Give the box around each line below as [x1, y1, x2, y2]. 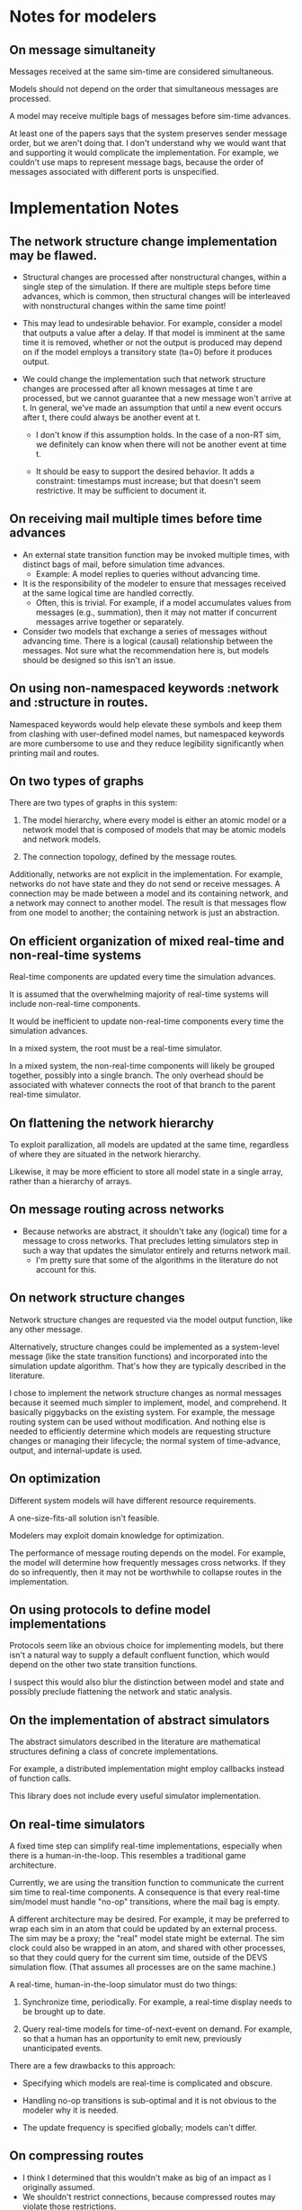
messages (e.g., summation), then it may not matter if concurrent [35, 607, 277, 617]
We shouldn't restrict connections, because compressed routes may [22, 2191, 276, 2202]
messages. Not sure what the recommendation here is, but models [22, 644, 270, 655]
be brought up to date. [22, 2005, 106, 2016]
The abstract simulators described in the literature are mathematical [9, 1737, 261, 1748]
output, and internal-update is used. [9, 1445, 142, 1456]
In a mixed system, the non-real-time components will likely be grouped [9, 1061, 276, 1072]
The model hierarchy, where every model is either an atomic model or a [22, 815, 287, 826]
